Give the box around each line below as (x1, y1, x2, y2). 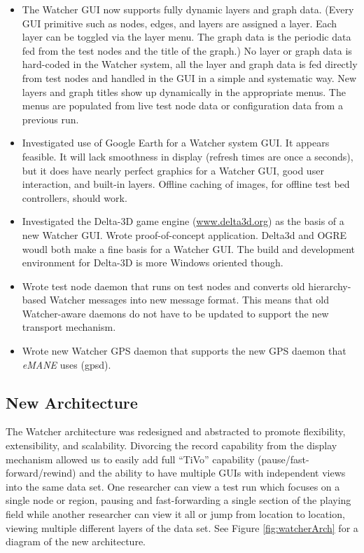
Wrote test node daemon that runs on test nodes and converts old (22, 278, 305, 293)
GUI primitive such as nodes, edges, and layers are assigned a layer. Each (22, 15, 337, 30)
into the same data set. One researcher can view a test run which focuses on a (6, 479, 340, 493)
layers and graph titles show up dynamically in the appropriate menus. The (22, 84, 346, 99)
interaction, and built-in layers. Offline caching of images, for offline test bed (22, 177, 350, 191)
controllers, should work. (22, 190, 127, 205)
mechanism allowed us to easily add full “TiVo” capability (6, 451, 255, 466)
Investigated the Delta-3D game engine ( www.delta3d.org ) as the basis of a (22, 214, 344, 228)
